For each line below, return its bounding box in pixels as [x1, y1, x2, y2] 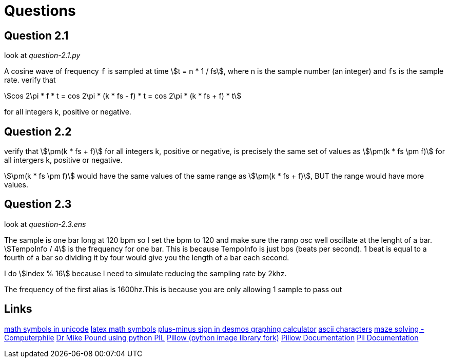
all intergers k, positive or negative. [4, 156, 123, 165]
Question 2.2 [4, 125, 72, 138]
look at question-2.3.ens [4, 219, 86, 228]
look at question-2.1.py [4, 51, 81, 60]
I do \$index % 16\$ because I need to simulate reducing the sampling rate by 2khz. [4, 269, 287, 278]
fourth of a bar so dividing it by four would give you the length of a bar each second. [4, 253, 289, 262]
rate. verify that [4, 75, 56, 85]
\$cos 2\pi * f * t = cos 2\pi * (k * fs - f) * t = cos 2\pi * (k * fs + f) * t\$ [4, 91, 242, 101]
